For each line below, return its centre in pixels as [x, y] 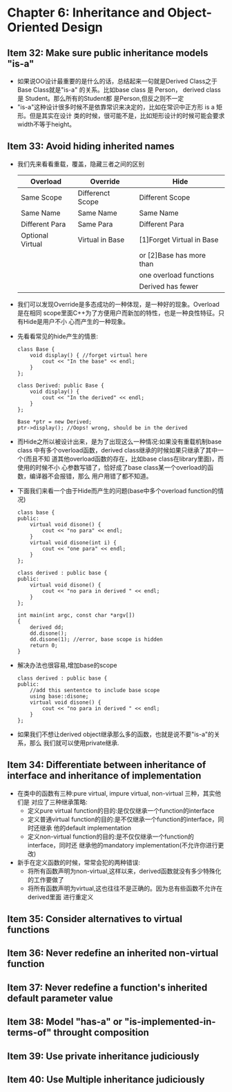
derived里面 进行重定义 [60, 897]
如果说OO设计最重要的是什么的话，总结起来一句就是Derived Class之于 [117, 81]
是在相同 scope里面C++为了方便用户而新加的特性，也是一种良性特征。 [118, 313]
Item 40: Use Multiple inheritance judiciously [106, 1079]
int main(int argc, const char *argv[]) [76, 615]
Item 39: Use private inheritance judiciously [103, 1056]
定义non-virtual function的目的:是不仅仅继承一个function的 [111, 836]
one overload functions [177, 275]
